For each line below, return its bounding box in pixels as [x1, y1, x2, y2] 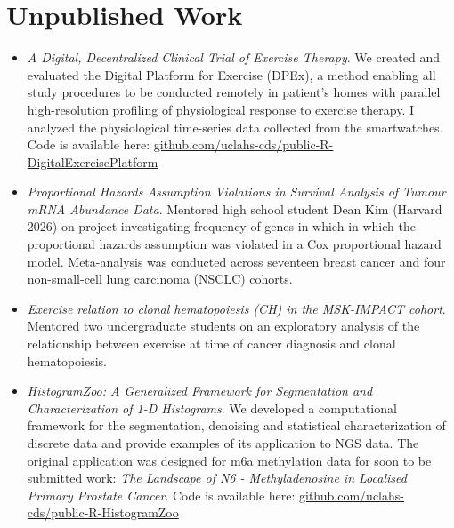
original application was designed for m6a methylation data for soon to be [27, 451, 432, 469]
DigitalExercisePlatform [27, 152, 158, 171]
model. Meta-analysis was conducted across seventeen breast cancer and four [27, 252, 446, 270]
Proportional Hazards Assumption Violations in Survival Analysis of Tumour [27, 182, 446, 201]
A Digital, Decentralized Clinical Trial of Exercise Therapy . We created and [27, 48, 440, 67]
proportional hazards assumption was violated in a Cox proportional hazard [27, 235, 442, 253]
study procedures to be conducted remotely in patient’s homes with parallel [27, 83, 441, 101]
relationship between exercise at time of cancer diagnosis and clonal [27, 334, 396, 353]
